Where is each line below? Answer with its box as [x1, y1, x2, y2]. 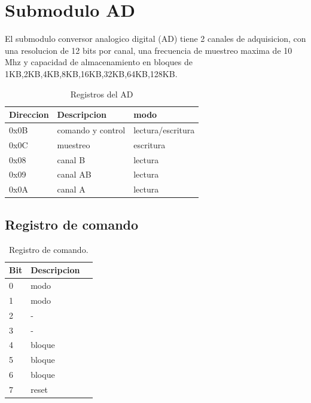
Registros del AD [70, 87, 133, 100]
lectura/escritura [133, 123, 195, 136]
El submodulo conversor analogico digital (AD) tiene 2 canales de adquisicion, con [5, 32, 306, 45]
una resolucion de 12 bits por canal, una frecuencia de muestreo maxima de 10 [5, 44, 292, 56]
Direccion [9, 108, 49, 121]
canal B [57, 153, 86, 166]
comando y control [57, 123, 126, 136]
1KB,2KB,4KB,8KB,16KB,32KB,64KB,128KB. [5, 67, 178, 80]
